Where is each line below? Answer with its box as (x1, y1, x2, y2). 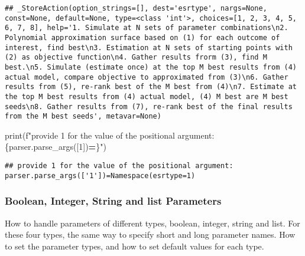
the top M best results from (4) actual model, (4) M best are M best (5, 92, 288, 101)
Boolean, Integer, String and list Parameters (5, 193, 222, 208)
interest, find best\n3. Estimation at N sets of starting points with (5, 43, 293, 52)
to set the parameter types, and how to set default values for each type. (5, 239, 264, 252)
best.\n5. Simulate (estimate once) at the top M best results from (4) (5, 63, 297, 71)
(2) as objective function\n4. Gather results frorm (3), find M (5, 53, 267, 62)
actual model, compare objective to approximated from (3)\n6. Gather (5, 73, 288, 81)
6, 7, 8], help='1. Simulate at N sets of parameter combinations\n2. (5, 24, 288, 32)
